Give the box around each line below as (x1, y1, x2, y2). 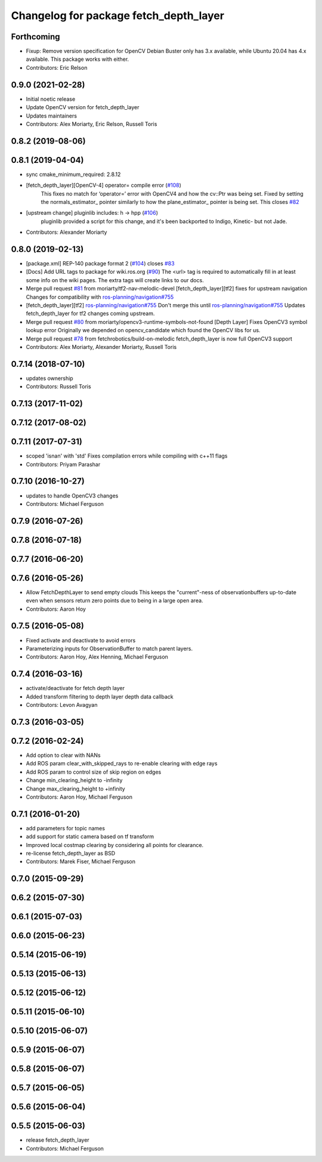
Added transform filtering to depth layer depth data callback (26, 693, 174, 700)
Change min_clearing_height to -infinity (26, 777, 123, 784)
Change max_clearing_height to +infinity (26, 785, 125, 792)
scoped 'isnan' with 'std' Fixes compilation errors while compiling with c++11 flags (26, 452, 228, 459)
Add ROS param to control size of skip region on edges (26, 768, 162, 775)
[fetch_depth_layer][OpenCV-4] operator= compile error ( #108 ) (26, 182, 182, 189)
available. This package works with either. (26, 55, 129, 63)
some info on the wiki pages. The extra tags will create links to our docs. (26, 276, 204, 283)
